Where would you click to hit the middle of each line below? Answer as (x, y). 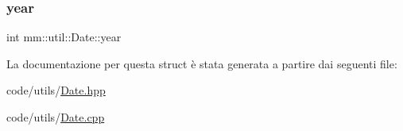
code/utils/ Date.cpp (56, 117)
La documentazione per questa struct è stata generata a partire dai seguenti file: (202, 63)
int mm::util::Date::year (64, 37)
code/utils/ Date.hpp (56, 90)
